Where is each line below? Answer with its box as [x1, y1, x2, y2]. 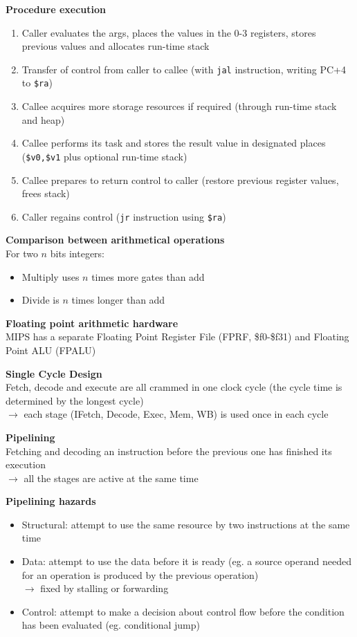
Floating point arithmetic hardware [6, 315, 178, 330]
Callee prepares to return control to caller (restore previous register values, [21, 172, 339, 187]
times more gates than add [91, 269, 205, 284]
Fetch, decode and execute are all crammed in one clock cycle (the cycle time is [6, 380, 342, 394]
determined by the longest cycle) [6, 393, 144, 407]
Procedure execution [6, 2, 107, 16]
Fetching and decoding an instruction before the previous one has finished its [6, 443, 332, 458]
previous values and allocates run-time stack [21, 39, 210, 53]
